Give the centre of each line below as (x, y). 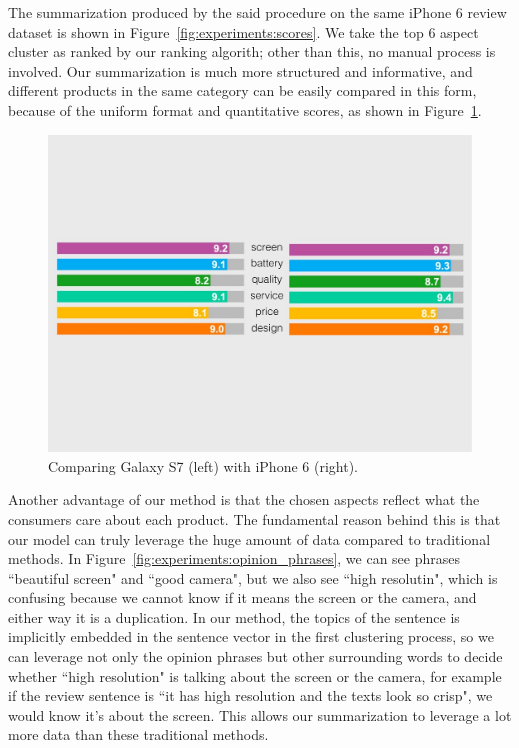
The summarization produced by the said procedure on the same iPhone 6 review (257, 12)
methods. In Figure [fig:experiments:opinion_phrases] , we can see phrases (234, 558)
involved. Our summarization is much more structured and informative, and (240, 70)
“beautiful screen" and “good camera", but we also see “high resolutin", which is (253, 577)
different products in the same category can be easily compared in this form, (242, 90)
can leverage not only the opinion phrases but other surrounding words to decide (255, 656)
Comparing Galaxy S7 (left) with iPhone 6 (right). (203, 465)
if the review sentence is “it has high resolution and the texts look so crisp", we (250, 695)
